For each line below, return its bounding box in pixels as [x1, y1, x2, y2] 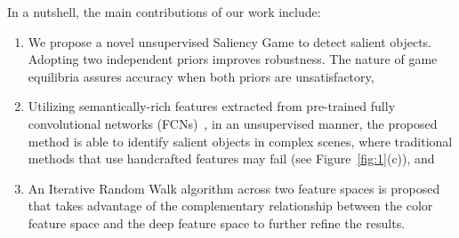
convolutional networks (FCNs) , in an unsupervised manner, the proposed [28, 114, 438, 132]
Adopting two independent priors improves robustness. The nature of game [28, 50, 438, 68]
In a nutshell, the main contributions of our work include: [7, 3, 321, 20]
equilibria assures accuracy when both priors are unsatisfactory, [28, 67, 374, 85]
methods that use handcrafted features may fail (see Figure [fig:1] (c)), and [28, 149, 435, 168]
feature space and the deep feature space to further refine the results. [28, 213, 406, 232]
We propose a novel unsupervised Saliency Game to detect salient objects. [28, 32, 432, 51]
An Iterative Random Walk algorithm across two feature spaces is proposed [28, 178, 440, 197]
